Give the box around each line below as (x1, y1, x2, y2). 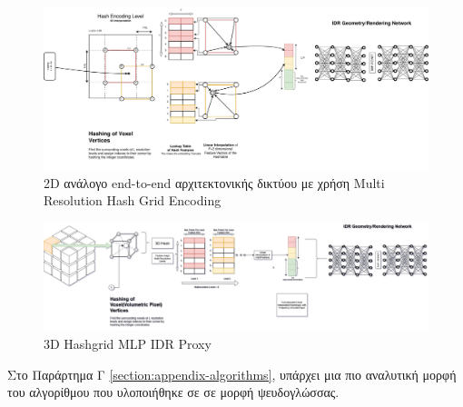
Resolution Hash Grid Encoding (44, 191, 222, 210)
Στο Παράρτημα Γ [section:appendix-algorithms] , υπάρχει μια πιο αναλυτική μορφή (7, 364, 457, 383)
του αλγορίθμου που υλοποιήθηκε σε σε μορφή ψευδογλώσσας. (7, 382, 340, 402)
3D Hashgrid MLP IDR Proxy (44, 333, 212, 352)
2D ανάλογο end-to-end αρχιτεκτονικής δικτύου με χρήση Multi (44, 173, 385, 192)
